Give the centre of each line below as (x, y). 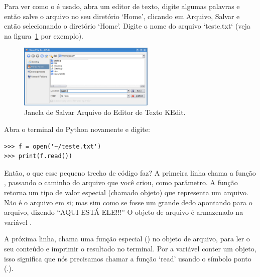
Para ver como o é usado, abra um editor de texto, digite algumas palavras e (122, 6)
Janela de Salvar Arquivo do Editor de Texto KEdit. (105, 112)
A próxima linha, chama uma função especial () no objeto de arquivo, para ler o (127, 239)
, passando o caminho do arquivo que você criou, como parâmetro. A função (121, 182)
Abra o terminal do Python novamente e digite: (77, 129)
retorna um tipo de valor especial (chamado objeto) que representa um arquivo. (126, 192)
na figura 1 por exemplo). (44, 35)
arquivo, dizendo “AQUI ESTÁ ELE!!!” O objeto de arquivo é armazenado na (124, 212)
